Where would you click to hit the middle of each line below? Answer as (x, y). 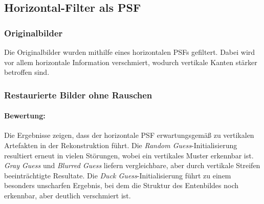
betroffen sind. (27, 72)
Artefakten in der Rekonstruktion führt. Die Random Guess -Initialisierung (121, 145)
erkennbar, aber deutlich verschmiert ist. (68, 195)
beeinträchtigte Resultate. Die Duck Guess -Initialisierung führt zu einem (118, 175)
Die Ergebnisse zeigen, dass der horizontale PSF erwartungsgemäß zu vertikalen (129, 135)
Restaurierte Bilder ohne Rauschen (78, 95)
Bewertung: (25, 116)
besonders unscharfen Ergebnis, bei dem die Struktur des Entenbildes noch (122, 185)
